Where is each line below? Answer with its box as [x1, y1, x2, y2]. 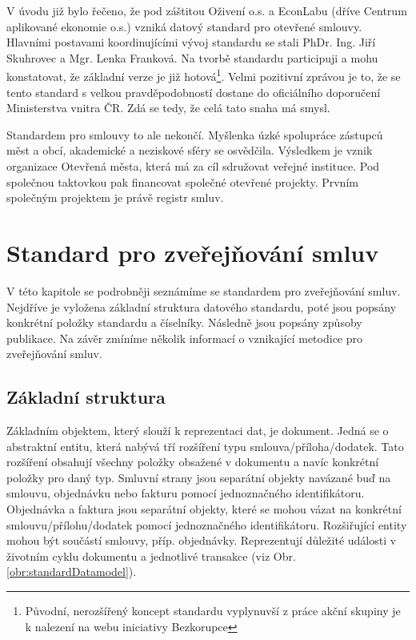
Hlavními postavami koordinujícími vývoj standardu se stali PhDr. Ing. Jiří [6, 34, 376, 50]
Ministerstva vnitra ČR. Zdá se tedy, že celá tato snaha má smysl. [6, 99, 330, 116]
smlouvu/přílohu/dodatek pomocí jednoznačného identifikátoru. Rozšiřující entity [6, 516, 407, 533]
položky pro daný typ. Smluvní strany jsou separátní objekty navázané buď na [6, 469, 391, 485]
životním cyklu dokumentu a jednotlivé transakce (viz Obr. [6, 547, 296, 564]
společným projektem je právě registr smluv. [6, 189, 224, 206]
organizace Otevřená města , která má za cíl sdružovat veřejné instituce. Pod [6, 158, 380, 174]
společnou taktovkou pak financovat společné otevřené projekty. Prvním [6, 173, 358, 190]
